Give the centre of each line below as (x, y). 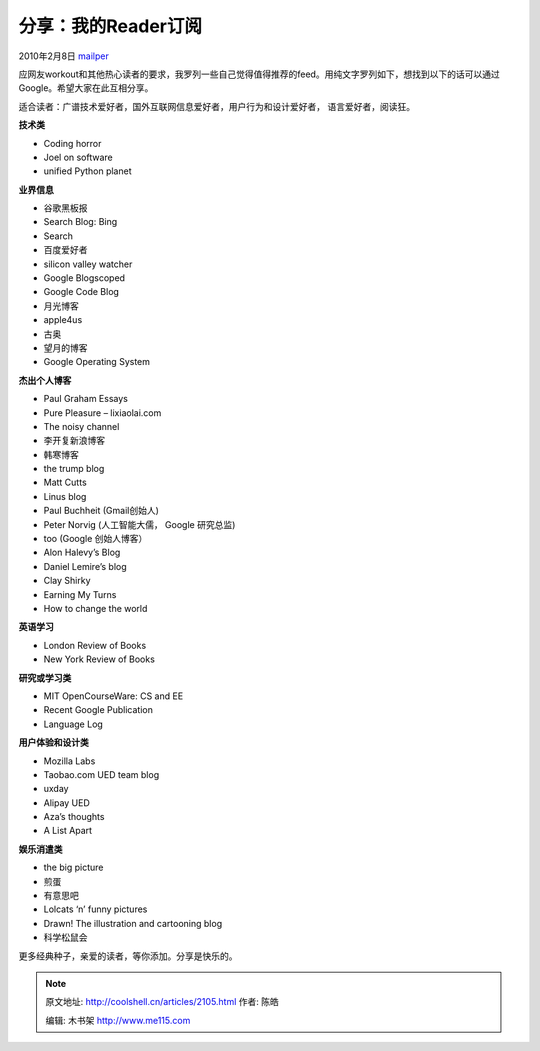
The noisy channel (81, 426)
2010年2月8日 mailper (63, 56)
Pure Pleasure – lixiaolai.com (102, 412)
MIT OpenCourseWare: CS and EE (113, 696)
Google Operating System (96, 362)
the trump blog (74, 469)
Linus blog (65, 496)
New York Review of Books (99, 659)
